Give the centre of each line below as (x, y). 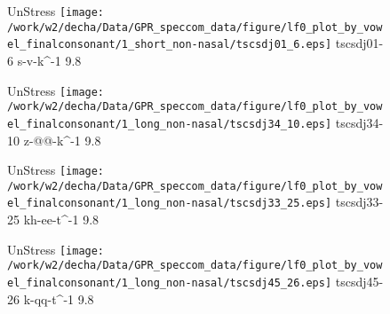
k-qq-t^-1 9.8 (59, 298)
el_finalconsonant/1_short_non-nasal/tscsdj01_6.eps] (170, 45)
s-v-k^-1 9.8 (49, 60)
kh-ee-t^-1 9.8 (61, 220)
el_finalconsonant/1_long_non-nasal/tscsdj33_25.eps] (170, 204)
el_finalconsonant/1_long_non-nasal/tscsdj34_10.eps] (170, 124)
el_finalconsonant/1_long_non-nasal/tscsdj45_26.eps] (170, 283)
